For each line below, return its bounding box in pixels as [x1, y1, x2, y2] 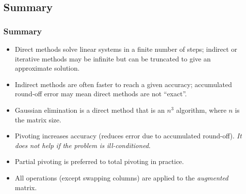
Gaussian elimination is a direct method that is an [15, 104, 165, 115]
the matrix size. [15, 114, 62, 124]
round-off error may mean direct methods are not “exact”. [15, 89, 187, 99]
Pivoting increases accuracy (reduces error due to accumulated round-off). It [15, 131, 242, 141]
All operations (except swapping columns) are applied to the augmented [15, 172, 229, 182]
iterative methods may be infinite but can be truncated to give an [15, 53, 211, 63]
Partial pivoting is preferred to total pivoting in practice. [15, 156, 184, 166]
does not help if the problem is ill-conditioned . [15, 140, 151, 150]
